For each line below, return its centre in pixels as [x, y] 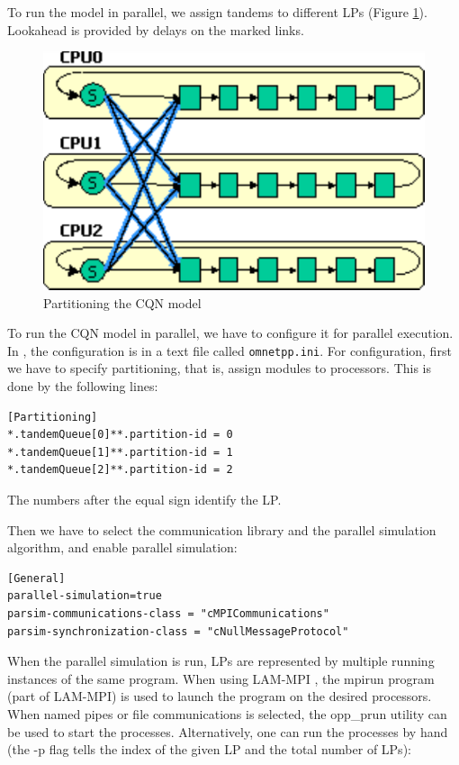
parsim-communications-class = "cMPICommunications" [168, 613]
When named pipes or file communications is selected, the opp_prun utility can [227, 713]
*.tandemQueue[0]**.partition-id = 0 [120, 435]
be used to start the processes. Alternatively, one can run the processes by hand [228, 731]
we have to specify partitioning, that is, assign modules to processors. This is [220, 368]
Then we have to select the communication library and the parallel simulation [222, 529]
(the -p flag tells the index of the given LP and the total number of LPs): [209, 749]
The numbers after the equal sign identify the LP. [144, 499]
